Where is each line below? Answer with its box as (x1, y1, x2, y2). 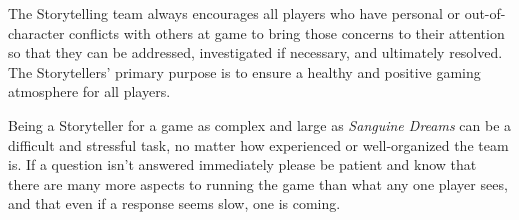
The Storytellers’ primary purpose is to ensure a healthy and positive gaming (8, 61, 481, 82)
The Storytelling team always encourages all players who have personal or (8, 3, 460, 23)
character (8, 22, 65, 43)
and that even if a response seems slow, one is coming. (8, 193, 341, 214)
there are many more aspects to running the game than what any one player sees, (8, 173, 508, 194)
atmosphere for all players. (8, 81, 171, 102)
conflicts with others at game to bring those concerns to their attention (69, 22, 505, 43)
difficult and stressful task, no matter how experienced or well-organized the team (8, 134, 509, 155)
